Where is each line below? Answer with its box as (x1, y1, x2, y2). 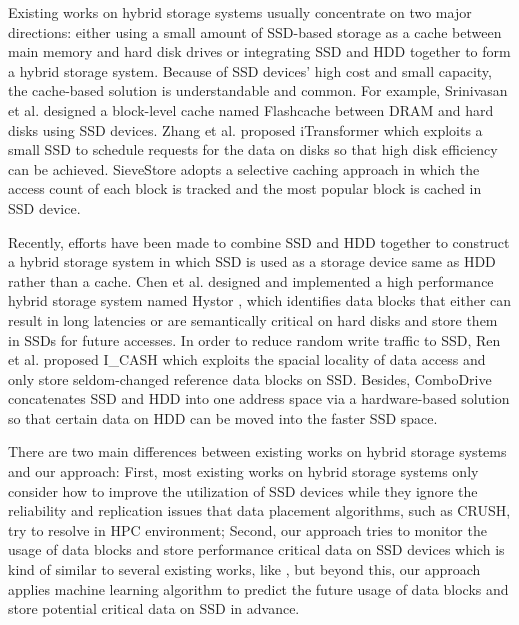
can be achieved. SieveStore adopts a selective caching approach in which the (8, 158, 480, 179)
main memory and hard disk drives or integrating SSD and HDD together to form (8, 41, 511, 62)
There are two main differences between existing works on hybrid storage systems (8, 441, 507, 462)
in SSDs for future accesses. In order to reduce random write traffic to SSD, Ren (8, 329, 501, 350)
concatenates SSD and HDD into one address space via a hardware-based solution (8, 388, 510, 409)
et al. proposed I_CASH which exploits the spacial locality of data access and (8, 349, 486, 370)
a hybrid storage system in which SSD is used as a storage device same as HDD (8, 251, 496, 272)
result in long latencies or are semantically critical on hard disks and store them (8, 309, 498, 330)
